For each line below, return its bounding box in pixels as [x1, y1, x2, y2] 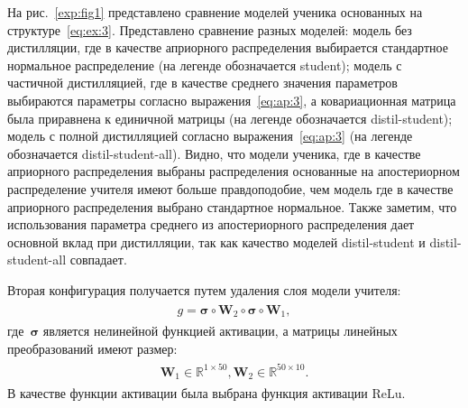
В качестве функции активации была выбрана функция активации [7, 384, 368, 403]
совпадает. [69, 250, 127, 269]
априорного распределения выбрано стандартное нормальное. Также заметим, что [7, 197, 457, 216]
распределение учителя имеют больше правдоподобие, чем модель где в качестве [7, 179, 454, 198]
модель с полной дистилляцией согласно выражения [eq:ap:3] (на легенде [7, 126, 413, 145]
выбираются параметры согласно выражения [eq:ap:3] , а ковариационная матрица [7, 90, 456, 109]
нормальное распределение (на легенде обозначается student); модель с [7, 55, 402, 74]
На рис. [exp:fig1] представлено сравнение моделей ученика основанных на [7, 3, 423, 21]
